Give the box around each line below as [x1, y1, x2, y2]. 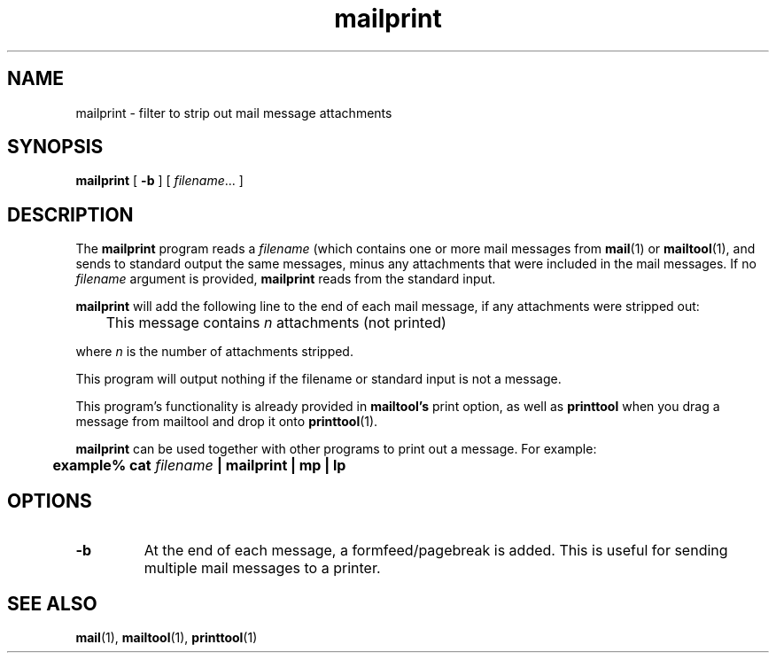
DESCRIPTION [7, 203, 134, 226]
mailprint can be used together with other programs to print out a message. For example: [75, 441, 597, 457]
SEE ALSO [7, 592, 97, 615]
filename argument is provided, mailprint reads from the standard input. [75, 271, 496, 287]
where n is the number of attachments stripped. [75, 344, 353, 360]
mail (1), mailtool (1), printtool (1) [75, 629, 258, 645]
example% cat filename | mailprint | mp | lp [52, 456, 346, 475]
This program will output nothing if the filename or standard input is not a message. [75, 371, 562, 387]
